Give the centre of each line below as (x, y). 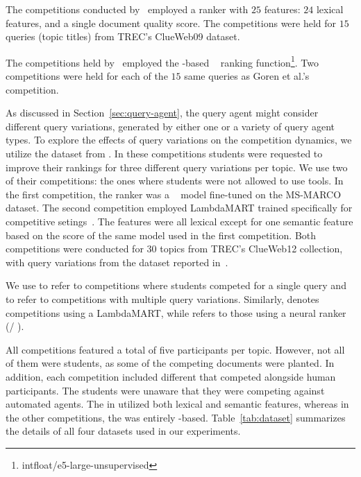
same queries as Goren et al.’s (247, 76)
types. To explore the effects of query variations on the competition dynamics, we (179, 140)
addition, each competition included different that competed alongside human (171, 376)
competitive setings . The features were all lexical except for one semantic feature (179, 221)
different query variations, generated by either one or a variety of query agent (170, 126)
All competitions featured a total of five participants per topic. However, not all (175, 349)
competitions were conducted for (75, 249)
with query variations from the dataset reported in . (117, 262)
